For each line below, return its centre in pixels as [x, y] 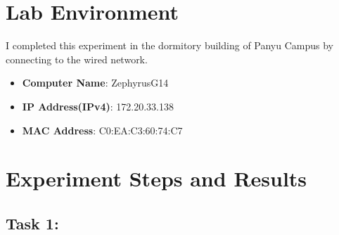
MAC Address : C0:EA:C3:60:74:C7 [102, 130]
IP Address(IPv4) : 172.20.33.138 [98, 106]
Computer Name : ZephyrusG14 [95, 83]
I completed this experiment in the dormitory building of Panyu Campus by [170, 45]
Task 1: [32, 223]
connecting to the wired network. [77, 59]
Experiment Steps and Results [156, 178]
